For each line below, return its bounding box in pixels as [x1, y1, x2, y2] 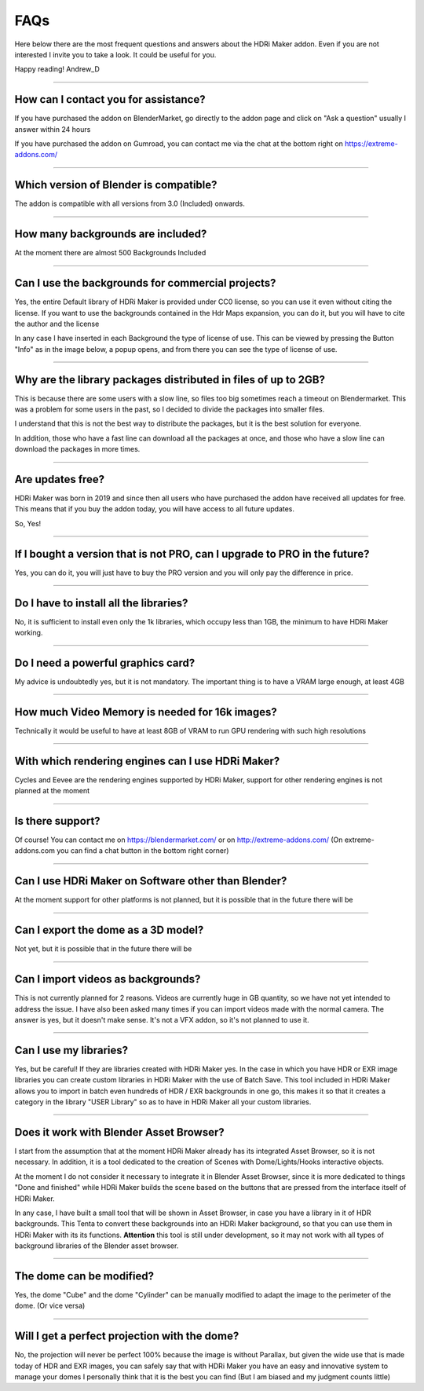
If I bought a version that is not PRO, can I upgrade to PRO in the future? [14, 547, 370, 561]
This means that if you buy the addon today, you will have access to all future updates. [14, 504, 294, 514]
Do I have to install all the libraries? [14, 596, 188, 609]
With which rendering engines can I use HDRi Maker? [14, 754, 280, 767]
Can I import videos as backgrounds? [14, 972, 201, 986]
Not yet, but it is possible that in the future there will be [14, 944, 192, 954]
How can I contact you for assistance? [14, 93, 206, 106]
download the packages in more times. [14, 445, 141, 454]
